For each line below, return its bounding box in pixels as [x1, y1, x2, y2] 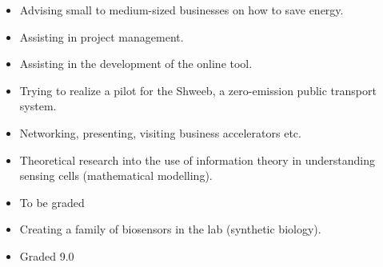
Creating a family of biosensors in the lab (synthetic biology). [19, 221, 321, 237]
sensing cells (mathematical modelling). [19, 167, 213, 184]
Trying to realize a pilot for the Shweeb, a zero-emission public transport [19, 82, 377, 98]
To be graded [19, 193, 85, 210]
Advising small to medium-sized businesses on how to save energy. [19, 2, 344, 18]
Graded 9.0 [19, 247, 74, 264]
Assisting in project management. [19, 28, 184, 45]
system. [19, 98, 57, 114]
